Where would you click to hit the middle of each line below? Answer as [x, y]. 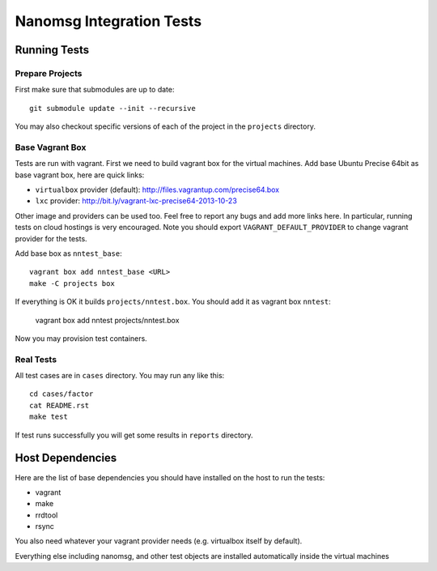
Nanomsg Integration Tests [108, 21]
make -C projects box [72, 283]
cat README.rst [59, 405]
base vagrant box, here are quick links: [80, 175]
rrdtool [47, 515]
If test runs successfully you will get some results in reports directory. [134, 435]
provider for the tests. [51, 238]
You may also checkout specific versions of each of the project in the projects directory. [165, 126]
